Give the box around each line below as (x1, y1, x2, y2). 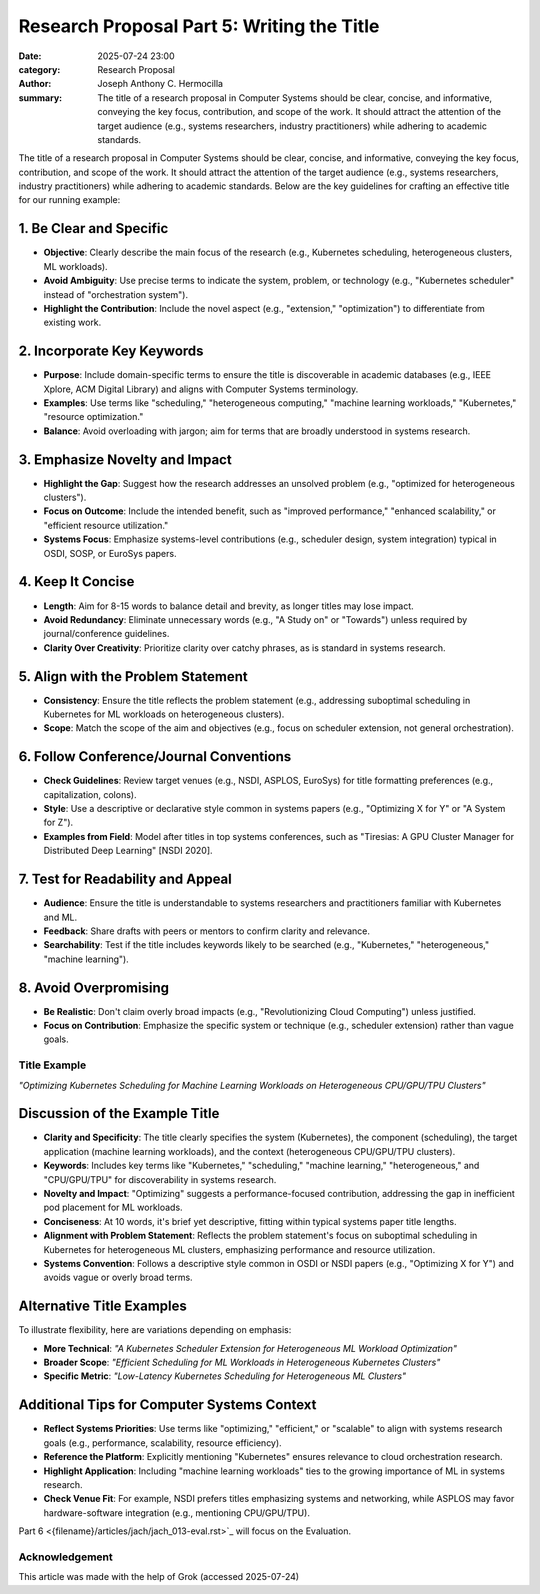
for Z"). (43, 816, 74, 829)
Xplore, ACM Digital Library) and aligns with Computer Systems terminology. (43, 383, 359, 395)
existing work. (43, 316, 102, 329)
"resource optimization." (43, 411, 144, 423)
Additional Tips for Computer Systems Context (18, 1396, 317, 1414)
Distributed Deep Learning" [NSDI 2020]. (43, 845, 214, 857)
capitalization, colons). (43, 788, 137, 800)
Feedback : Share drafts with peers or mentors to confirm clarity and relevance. (43, 925, 370, 937)
